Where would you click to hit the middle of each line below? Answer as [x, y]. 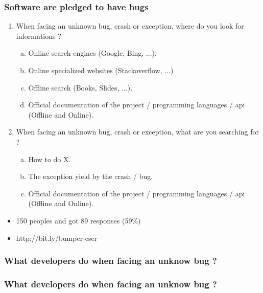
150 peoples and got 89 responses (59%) [78, 220]
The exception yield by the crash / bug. [91, 176]
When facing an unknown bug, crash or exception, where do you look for [130, 26]
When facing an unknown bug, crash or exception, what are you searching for [138, 132]
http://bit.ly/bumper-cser [57, 238]
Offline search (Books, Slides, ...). [80, 87]
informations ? [39, 36]
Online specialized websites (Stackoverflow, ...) [101, 70]
